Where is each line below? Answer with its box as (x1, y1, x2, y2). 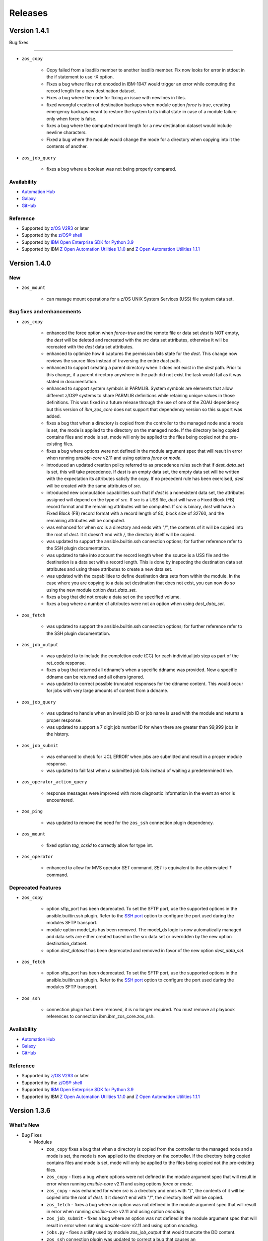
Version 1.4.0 (9, 259, 51, 268)
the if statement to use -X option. (46, 74, 114, 80)
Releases (9, 7, 48, 18)
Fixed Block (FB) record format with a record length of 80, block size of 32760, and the (46, 510, 224, 516)
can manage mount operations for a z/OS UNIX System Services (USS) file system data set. (46, 296, 234, 302)
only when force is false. (46, 116, 97, 122)
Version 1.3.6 (9, 1106, 51, 1115)
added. (46, 413, 61, 419)
